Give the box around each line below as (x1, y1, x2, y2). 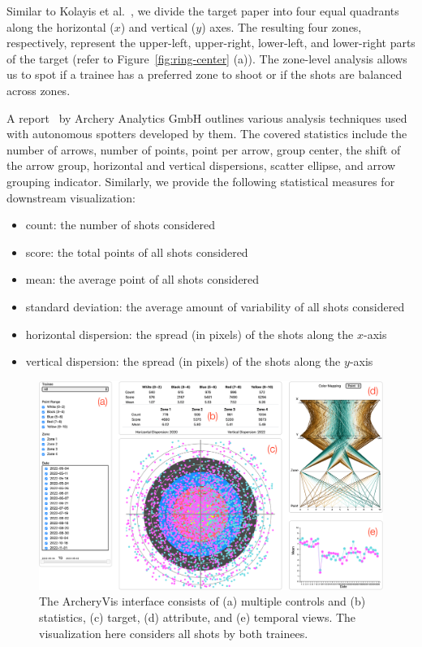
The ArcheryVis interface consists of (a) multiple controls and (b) (39, 593, 366, 610)
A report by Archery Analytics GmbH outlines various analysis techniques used (6, 109, 407, 126)
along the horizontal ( (6, 18, 114, 35)
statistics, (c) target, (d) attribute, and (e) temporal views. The (39, 609, 356, 625)
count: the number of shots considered (25, 216, 216, 233)
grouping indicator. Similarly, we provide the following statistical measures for (6, 172, 395, 189)
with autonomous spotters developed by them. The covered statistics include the (6, 125, 407, 142)
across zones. (6, 81, 71, 98)
